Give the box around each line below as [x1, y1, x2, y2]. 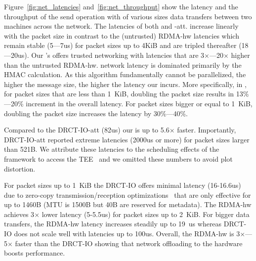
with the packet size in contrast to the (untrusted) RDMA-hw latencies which [4, 30, 239, 41]
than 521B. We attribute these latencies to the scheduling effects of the [4, 144, 219, 154]
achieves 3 [4, 209, 35, 219]
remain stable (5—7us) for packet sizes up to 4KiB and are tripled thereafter [4, 40, 237, 50]
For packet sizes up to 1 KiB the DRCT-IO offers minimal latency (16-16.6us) [4, 180, 241, 190]
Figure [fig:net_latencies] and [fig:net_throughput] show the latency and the [4, 1, 238, 11]
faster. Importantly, [177, 125, 236, 135]
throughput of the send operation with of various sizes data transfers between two [4, 11, 252, 21]
